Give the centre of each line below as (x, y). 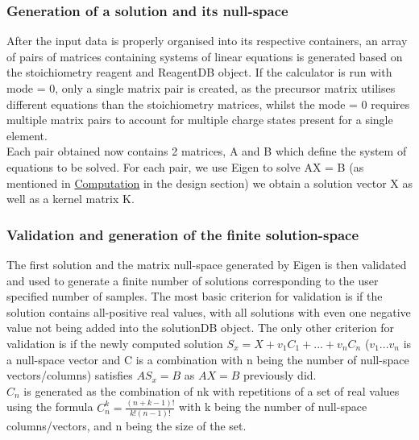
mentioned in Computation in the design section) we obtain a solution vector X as (209, 183)
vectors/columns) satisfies (70, 375)
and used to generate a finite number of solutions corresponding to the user (193, 280)
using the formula (50, 407)
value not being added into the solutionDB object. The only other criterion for (200, 328)
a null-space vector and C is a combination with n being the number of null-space (208, 359)
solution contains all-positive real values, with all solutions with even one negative (209, 311)
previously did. (280, 375)
